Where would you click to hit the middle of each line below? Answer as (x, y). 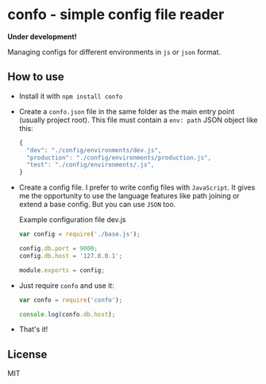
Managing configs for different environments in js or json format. (114, 52)
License (27, 354)
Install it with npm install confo (71, 96)
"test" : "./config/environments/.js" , (91, 165)
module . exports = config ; (62, 270)
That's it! (33, 329)
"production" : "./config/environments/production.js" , (119, 157)
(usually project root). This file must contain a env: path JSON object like (138, 120)
